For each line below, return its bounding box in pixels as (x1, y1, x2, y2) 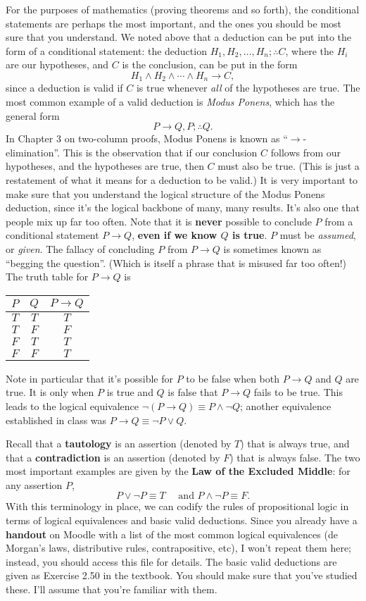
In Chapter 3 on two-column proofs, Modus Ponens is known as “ (6, 131, 288, 146)
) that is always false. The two (229, 450, 360, 464)
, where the (285, 43, 334, 58)
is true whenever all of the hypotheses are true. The (136, 80, 360, 95)
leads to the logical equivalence (6, 398, 139, 413)
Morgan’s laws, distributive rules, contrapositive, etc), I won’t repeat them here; (6, 540, 352, 555)
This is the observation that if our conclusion (63, 144, 258, 159)
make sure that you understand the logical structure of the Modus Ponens (6, 186, 325, 201)
